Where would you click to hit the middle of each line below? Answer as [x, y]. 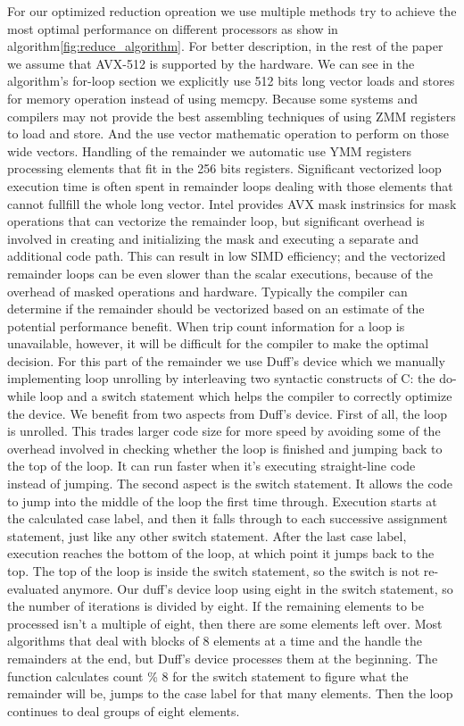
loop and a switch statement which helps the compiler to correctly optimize [246, 396]
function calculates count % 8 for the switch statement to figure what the [208, 676]
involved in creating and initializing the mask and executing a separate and [213, 238]
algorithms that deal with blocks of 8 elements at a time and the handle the [215, 641]
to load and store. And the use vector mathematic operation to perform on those [228, 134]
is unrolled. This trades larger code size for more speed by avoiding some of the [224, 431]
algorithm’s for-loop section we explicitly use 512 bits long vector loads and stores [231, 81]
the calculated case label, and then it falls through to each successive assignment [228, 518]
